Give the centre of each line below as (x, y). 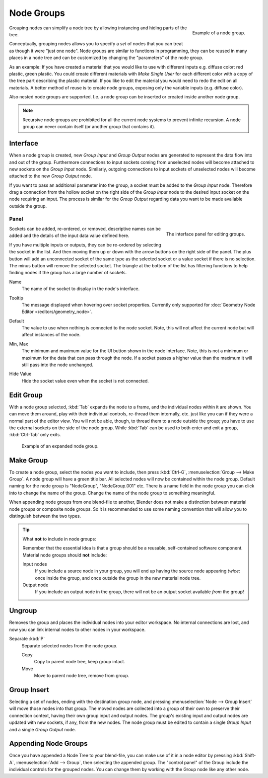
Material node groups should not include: (65, 555)
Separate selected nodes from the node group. (69, 645)
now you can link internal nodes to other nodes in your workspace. (77, 629)
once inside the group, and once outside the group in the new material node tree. (118, 578)
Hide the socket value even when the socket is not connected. (85, 381)
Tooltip (16, 298)
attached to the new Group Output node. (51, 176)
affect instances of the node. (51, 335)
